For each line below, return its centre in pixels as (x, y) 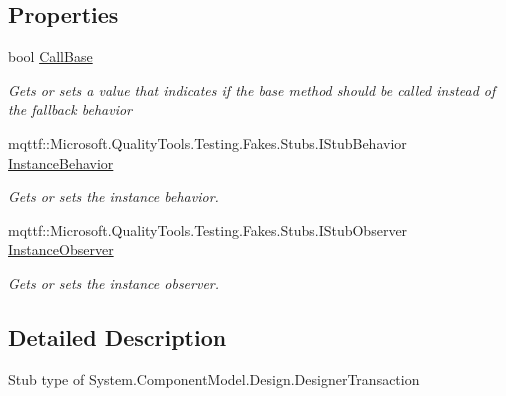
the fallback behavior (70, 109)
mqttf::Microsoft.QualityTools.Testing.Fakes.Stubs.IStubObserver (208, 229)
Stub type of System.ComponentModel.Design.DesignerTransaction (214, 378)
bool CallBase (50, 56)
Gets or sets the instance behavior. (113, 196)
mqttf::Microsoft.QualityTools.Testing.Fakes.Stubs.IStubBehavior (207, 142)
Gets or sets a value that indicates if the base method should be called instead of (252, 89)
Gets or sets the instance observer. (114, 282)
